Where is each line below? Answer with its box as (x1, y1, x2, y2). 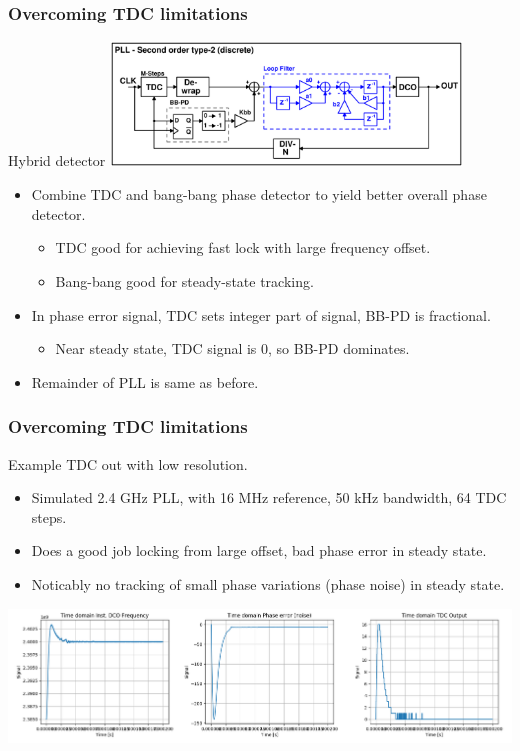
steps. (31, 506, 67, 527)
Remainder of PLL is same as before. (31, 371, 259, 392)
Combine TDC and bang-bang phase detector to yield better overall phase (31, 184, 487, 205)
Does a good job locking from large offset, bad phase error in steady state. (31, 540, 487, 561)
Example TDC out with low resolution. (8, 453, 248, 474)
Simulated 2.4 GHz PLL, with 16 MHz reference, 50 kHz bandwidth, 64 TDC (31, 487, 507, 508)
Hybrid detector (8, 150, 106, 171)
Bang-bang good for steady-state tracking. (55, 271, 314, 291)
